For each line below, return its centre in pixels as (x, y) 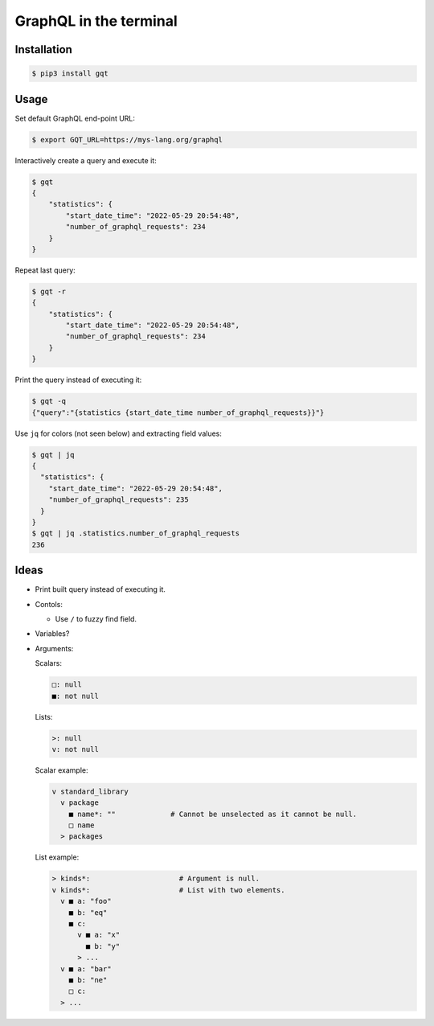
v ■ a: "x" (99, 935)
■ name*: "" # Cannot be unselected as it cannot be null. (213, 814)
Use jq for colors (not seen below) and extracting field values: (119, 433)
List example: (57, 857)
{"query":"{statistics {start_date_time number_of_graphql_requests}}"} (178, 412)
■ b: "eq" (88, 912)
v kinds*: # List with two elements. (168, 890)
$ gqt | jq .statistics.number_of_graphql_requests (136, 534)
